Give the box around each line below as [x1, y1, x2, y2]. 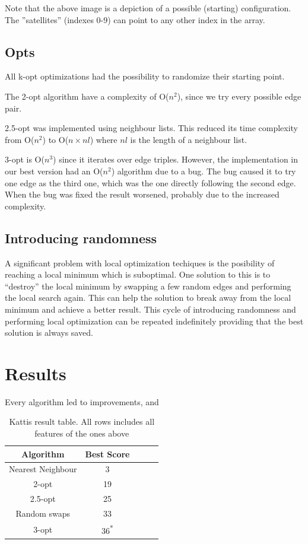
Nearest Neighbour [9, 463, 77, 475]
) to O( [42, 133, 69, 145]
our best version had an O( [5, 164, 103, 177]
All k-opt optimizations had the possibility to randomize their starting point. [5, 70, 285, 82]
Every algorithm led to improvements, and [5, 395, 159, 408]
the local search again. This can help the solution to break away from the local [5, 291, 291, 304]
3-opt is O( [5, 153, 45, 166]
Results [5, 361, 66, 385]
